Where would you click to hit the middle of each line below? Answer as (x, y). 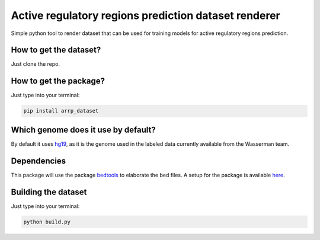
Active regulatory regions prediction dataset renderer (146, 15)
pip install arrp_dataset (61, 111)
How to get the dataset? (56, 50)
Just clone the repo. (36, 64)
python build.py (47, 222)
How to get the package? (58, 81)
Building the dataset (49, 192)
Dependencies (39, 161)
